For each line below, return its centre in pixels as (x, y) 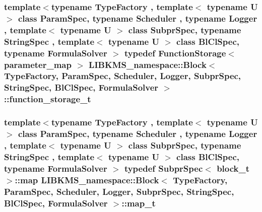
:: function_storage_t (48, 99)
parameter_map (38, 64)
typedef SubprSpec (163, 168)
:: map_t (139, 203)
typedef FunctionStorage (175, 53)
